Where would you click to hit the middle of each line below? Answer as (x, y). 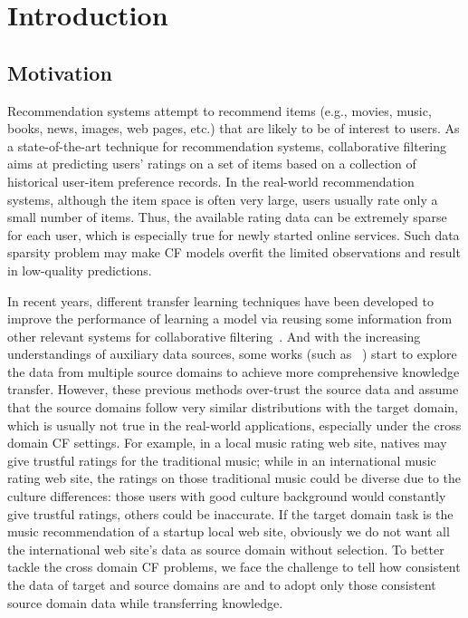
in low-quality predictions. (80, 270)
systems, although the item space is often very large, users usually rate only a (223, 199)
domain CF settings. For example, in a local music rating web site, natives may (227, 443)
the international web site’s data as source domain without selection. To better (226, 549)
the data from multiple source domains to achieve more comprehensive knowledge (234, 371)
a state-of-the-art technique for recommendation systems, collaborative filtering (227, 145)
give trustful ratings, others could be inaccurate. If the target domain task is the (230, 513)
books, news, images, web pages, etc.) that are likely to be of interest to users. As (234, 128)
